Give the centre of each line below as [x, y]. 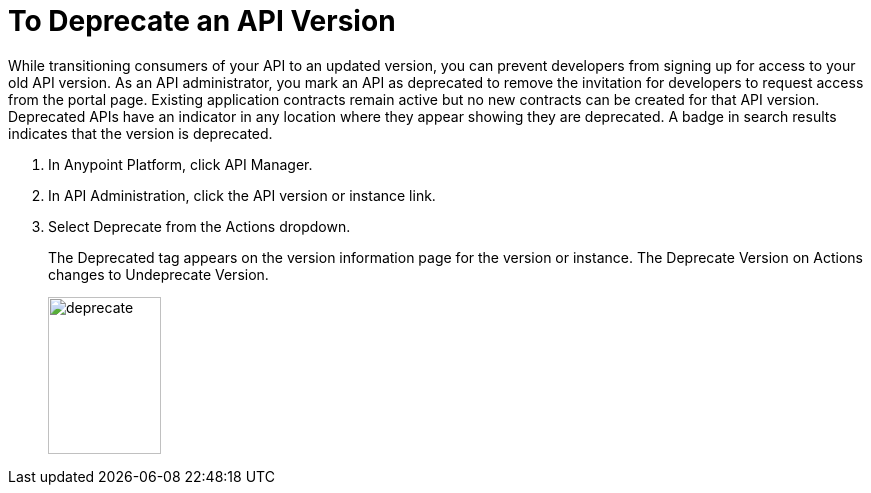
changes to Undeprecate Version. [158, 274]
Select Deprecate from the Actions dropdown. [199, 226]
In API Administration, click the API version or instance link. [242, 195]
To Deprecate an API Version [202, 21]
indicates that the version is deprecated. [140, 133]
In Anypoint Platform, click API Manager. [180, 164]
